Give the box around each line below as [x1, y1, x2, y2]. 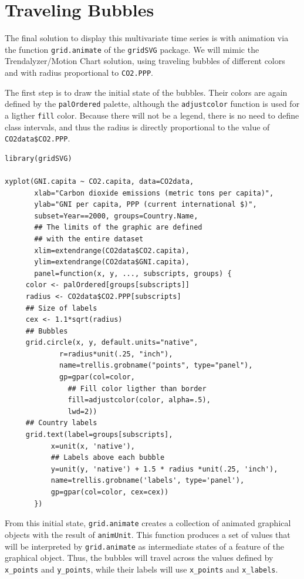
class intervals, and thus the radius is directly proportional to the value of [5, 120, 270, 133]
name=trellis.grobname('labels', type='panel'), [50, 476, 245, 485]
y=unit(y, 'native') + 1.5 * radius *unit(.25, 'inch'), [50, 464, 278, 473]
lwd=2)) [67, 407, 97, 416]
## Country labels [25, 419, 97, 427]
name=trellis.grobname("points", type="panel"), [59, 361, 253, 370]
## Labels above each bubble [50, 453, 165, 462]
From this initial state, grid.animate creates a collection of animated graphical [5, 517, 291, 529]
